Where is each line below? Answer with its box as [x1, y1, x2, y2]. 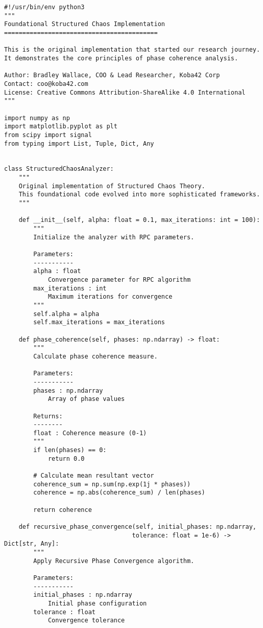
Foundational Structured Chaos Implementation [4, 20, 165, 28]
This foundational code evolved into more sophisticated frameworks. [18, 191, 260, 198]
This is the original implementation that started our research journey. [4, 46, 260, 54]
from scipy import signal [4, 131, 92, 139]
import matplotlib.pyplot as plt [4, 123, 117, 130]
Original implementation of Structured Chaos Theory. [18, 182, 205, 190]
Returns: [33, 412, 63, 420]
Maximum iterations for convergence [47, 293, 173, 301]
